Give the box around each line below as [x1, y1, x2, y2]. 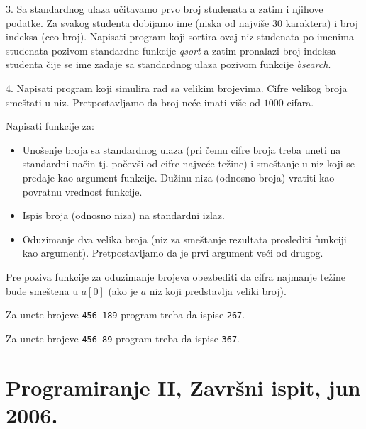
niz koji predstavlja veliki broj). [149, 283, 287, 298]
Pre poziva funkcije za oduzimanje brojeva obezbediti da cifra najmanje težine [6, 269, 346, 284]
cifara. [287, 94, 314, 109]
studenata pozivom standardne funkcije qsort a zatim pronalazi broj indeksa [6, 43, 336, 57]
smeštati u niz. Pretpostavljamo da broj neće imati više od [6, 94, 261, 109]
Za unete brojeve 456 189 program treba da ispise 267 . [6, 307, 245, 322]
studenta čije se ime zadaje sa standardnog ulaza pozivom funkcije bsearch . [6, 57, 331, 72]
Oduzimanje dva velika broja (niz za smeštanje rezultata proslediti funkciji [22, 231, 347, 246]
